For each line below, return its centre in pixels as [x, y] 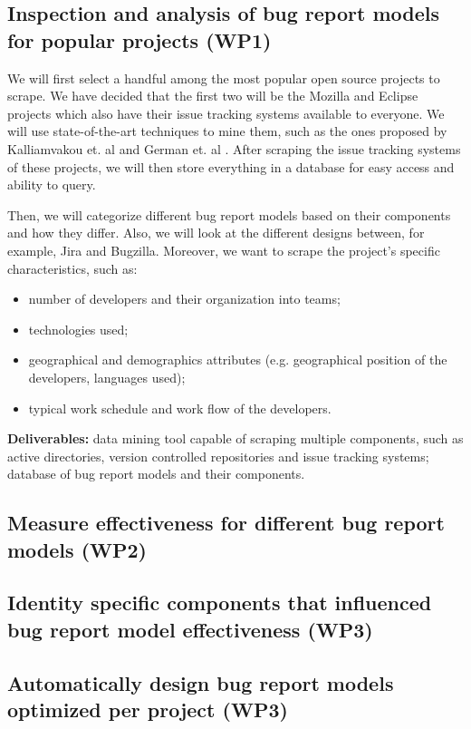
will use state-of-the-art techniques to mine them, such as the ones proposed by [227, 131]
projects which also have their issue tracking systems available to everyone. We [226, 113]
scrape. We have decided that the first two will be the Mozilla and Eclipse [213, 96]
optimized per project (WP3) [148, 709]
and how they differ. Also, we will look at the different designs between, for [216, 233]
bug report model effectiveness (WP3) [190, 629]
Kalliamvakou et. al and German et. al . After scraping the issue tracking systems [234, 148]
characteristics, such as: [72, 268]
